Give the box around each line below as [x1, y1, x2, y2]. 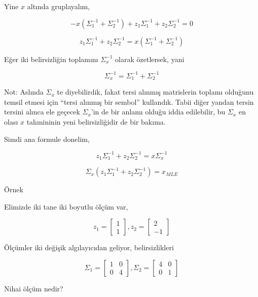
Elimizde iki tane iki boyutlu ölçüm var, [4, 201, 128, 212]
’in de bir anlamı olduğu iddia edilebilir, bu [91, 106, 226, 117]
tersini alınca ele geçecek [4, 106, 80, 117]
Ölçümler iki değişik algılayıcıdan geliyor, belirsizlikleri [4, 242, 174, 253]
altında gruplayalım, [27, 1, 90, 11]
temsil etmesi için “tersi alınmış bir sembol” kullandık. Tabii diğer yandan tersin [4, 96, 254, 107]
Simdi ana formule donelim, [4, 133, 90, 144]
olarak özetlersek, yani [115, 53, 185, 64]
